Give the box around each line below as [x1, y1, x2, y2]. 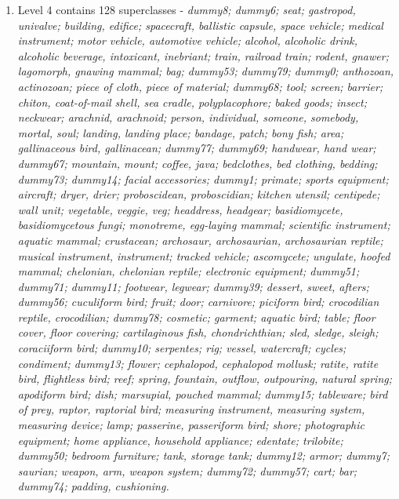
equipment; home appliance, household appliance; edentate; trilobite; [17, 432, 343, 448]
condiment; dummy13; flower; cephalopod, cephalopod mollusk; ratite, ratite [17, 355, 379, 371]
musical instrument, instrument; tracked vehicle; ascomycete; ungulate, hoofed [17, 247, 390, 264]
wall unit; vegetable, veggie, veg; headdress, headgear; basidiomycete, [17, 201, 343, 217]
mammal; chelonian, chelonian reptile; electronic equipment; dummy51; [17, 263, 360, 279]
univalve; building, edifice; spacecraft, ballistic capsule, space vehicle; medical [17, 16, 383, 33]
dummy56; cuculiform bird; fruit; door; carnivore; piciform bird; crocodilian [17, 293, 379, 310]
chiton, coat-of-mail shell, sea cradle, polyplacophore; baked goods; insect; [17, 93, 367, 110]
